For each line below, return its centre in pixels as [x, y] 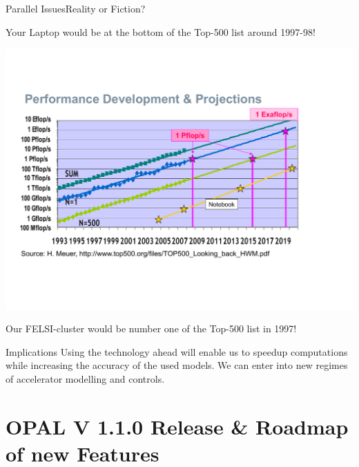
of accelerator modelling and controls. [85, 379]
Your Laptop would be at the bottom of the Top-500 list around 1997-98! [161, 31]
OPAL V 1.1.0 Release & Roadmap [177, 426]
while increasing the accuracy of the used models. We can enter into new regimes [177, 365]
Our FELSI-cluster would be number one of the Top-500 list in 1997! [151, 328]
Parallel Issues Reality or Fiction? [76, 8]
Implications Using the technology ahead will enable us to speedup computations [177, 351]
